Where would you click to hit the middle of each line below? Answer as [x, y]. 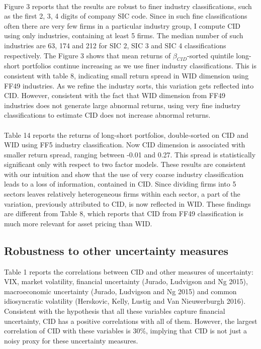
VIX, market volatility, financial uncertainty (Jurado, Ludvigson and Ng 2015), [126, 281]
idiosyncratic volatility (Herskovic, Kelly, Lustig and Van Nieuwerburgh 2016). [125, 301]
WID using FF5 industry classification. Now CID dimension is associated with [125, 145]
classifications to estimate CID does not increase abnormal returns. [107, 115]
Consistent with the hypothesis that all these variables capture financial [115, 311]
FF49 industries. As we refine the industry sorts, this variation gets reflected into [129, 85]
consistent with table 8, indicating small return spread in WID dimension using [126, 75]
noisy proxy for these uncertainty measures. [71, 340]
